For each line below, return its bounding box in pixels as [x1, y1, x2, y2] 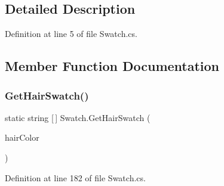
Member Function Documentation [5, 57, 220, 75]
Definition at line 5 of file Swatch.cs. [5, 27, 137, 40]
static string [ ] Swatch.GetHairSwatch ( [5, 111, 151, 123]
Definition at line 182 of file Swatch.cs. [5, 171, 146, 184]
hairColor [5, 131, 39, 144]
